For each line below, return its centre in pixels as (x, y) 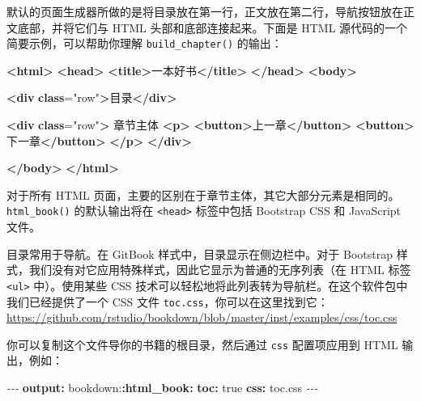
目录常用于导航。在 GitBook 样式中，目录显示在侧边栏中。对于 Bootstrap (200, 253)
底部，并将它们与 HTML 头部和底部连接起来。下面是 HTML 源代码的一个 (213, 27)
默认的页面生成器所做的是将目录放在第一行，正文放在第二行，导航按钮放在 (205, 11)
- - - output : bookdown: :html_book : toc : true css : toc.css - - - (162, 387)
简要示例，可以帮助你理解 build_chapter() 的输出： (145, 43)
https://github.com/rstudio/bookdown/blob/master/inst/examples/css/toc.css (202, 317)
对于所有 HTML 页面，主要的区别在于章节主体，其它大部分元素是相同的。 (203, 194)
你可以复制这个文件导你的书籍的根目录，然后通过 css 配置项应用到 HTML (202, 344)
